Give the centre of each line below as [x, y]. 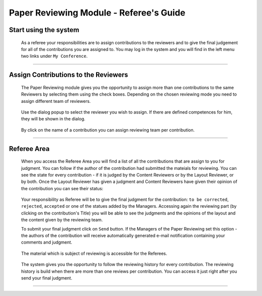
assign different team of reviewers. [56, 101]
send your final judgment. [47, 278]
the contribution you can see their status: [62, 188]
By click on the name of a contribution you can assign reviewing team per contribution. [108, 130]
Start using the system [44, 30]
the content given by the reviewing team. [62, 220]
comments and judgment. [47, 242]
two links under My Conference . [54, 56]
